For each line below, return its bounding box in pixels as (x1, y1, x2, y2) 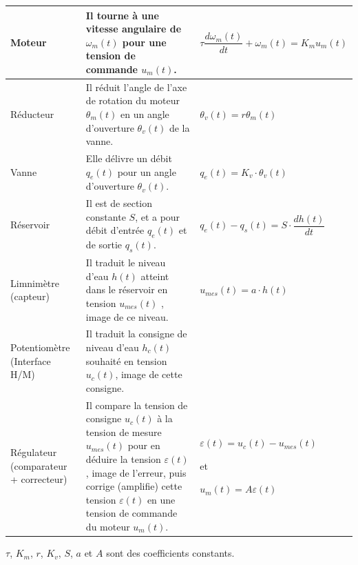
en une (147, 492, 176, 506)
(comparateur (10, 458, 67, 473)
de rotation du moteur (85, 93, 180, 108)
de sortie (85, 237, 123, 252)
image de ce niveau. (85, 309, 169, 324)
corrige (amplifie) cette (85, 479, 182, 493)
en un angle (120, 106, 169, 121)
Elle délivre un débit (85, 150, 172, 165)
